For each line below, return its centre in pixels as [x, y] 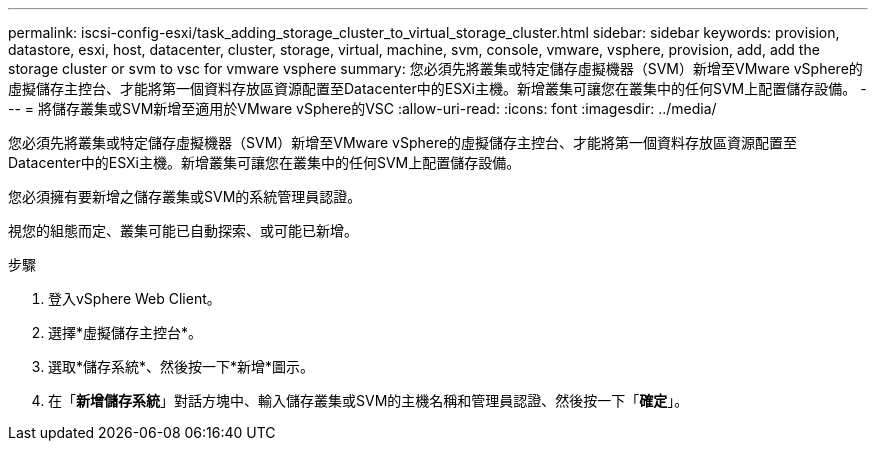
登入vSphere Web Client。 [134, 298]
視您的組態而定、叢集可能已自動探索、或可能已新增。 [183, 230]
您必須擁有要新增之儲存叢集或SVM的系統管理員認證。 [185, 196]
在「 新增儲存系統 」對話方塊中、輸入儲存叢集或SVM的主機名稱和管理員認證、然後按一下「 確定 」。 [368, 400]
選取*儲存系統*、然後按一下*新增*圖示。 [181, 366]
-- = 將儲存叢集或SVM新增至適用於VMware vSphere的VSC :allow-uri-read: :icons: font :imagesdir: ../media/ [362, 108]
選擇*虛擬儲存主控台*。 [125, 332]
